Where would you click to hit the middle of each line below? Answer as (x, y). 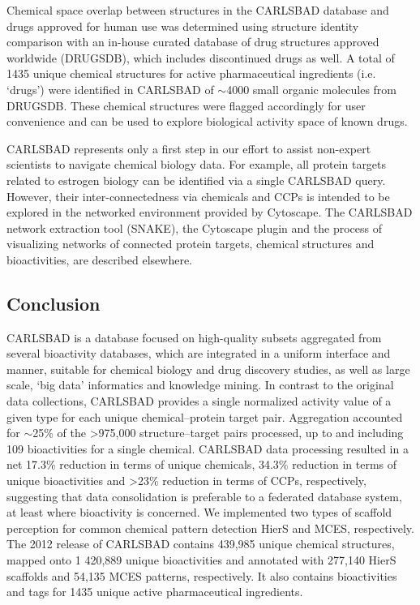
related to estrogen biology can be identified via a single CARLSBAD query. (196, 180)
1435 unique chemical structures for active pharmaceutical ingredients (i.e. (191, 73)
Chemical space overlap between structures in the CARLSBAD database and (198, 10)
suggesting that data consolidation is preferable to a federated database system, (204, 496)
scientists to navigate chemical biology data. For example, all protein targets (197, 164)
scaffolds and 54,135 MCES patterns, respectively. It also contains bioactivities (202, 575)
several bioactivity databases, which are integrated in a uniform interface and (199, 353)
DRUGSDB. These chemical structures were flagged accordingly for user (186, 105)
